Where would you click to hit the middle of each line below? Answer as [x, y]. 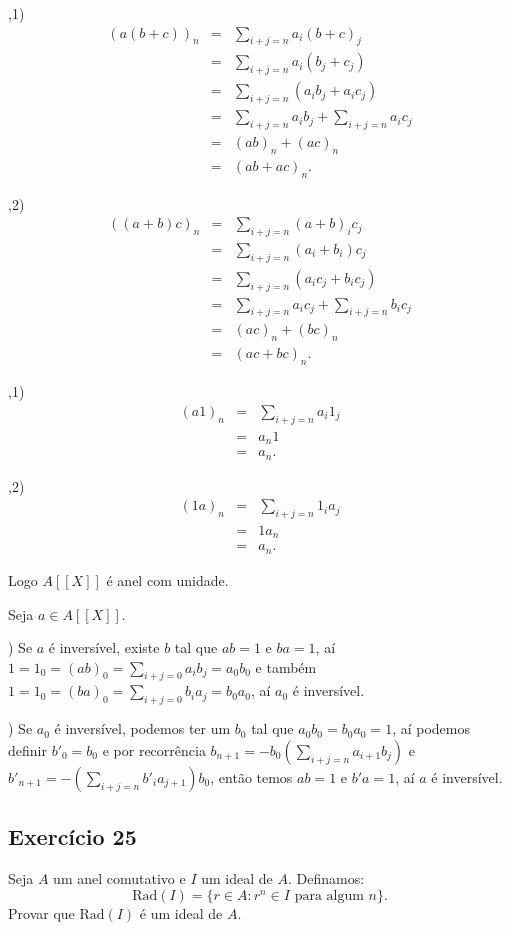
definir [27, 749]
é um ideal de [181, 912]
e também [286, 666]
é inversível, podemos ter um [142, 728]
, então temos [251, 776]
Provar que [41, 912]
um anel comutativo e [119, 878]
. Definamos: [326, 878]
